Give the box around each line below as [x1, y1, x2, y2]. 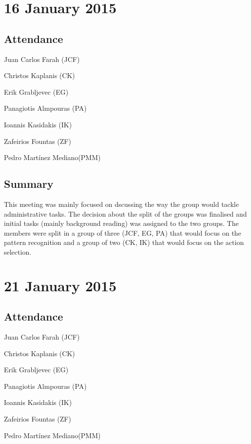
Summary [4, 176, 54, 191]
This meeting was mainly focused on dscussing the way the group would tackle [4, 199, 239, 209]
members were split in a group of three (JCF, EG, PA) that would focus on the [4, 227, 241, 238]
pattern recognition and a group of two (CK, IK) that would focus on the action [4, 237, 244, 247]
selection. [4, 246, 32, 257]
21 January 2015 [4, 275, 117, 295]
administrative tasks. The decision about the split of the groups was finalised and [4, 208, 247, 219]
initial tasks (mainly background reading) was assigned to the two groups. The [4, 218, 239, 228]
